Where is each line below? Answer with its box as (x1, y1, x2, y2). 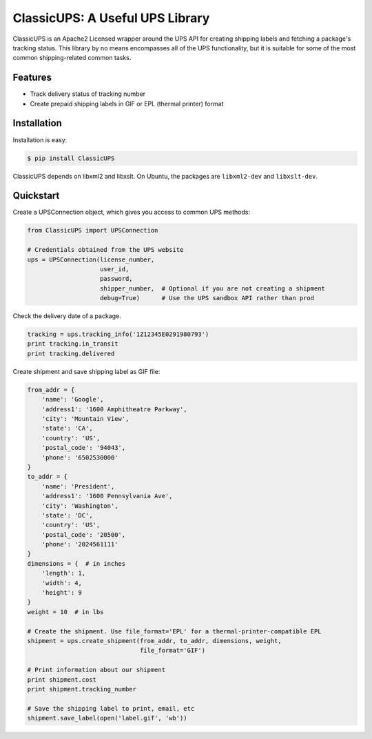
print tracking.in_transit (27, 340, 118, 348)
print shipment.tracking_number (27, 685, 137, 693)
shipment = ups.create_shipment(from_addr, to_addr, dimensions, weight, (27, 637, 282, 644)
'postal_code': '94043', (41, 444, 126, 452)
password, (100, 275, 134, 283)
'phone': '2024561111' (41, 540, 118, 549)
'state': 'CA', (41, 424, 93, 433)
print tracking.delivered (27, 349, 115, 357)
